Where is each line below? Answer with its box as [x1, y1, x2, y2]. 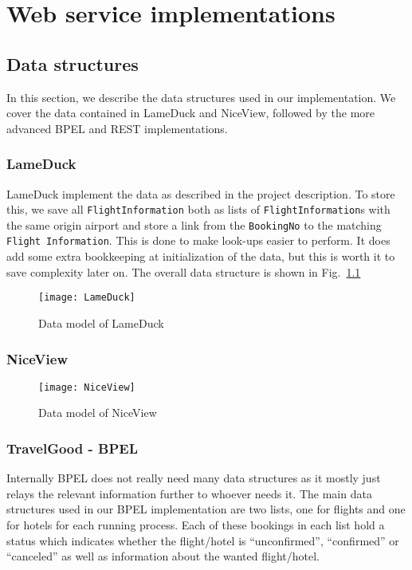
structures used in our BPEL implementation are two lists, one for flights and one [6, 501, 406, 517]
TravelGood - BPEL [6, 438, 138, 458]
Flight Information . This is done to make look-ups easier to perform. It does [6, 232, 390, 249]
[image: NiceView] [38, 381, 135, 393]
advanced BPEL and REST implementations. [6, 120, 228, 136]
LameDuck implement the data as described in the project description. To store [6, 185, 395, 202]
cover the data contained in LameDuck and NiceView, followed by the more [6, 104, 375, 121]
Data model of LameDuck [38, 314, 164, 331]
